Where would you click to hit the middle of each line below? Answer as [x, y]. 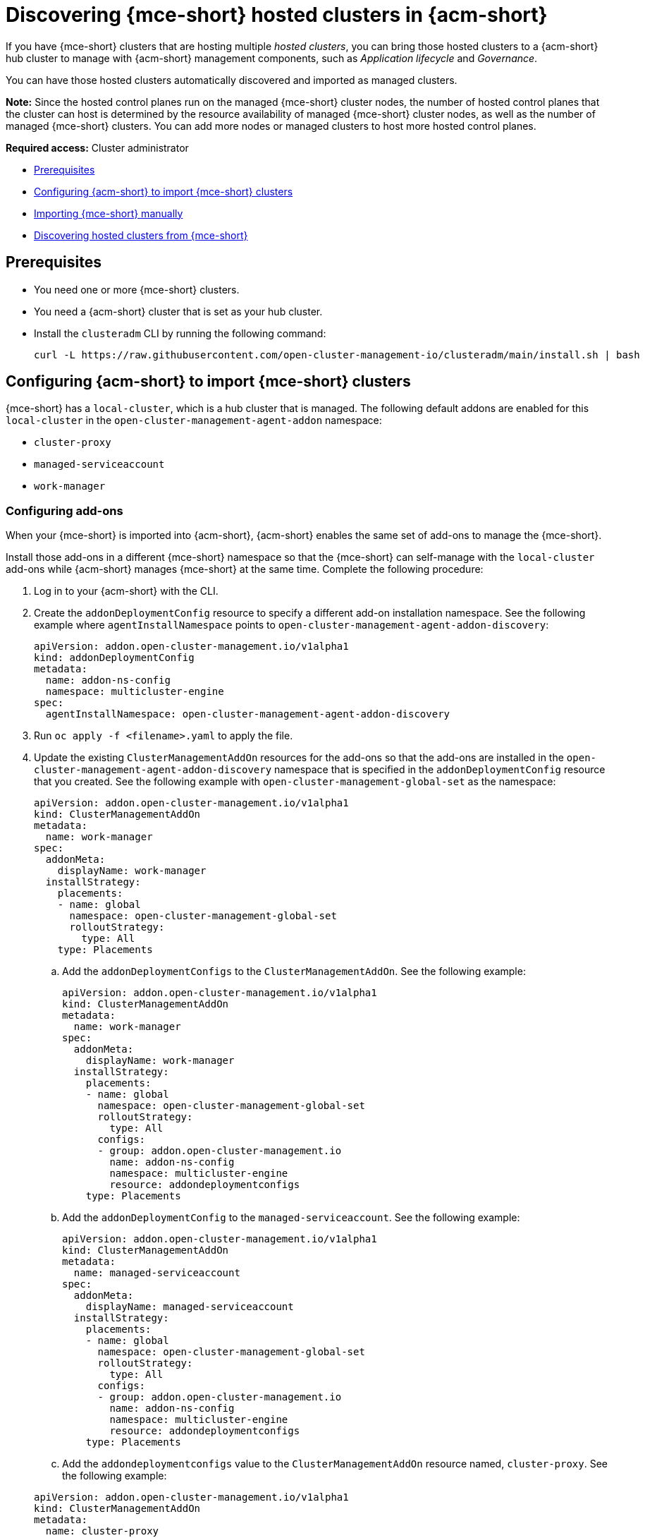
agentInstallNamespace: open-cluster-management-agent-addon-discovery [248, 714]
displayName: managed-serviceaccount [190, 1307]
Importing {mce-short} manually [109, 213]
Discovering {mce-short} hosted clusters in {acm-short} [277, 15]
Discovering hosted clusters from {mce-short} [141, 235]
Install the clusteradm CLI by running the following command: [180, 333]
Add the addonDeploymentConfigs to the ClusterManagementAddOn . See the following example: [294, 971]
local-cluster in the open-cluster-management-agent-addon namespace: [194, 420]
